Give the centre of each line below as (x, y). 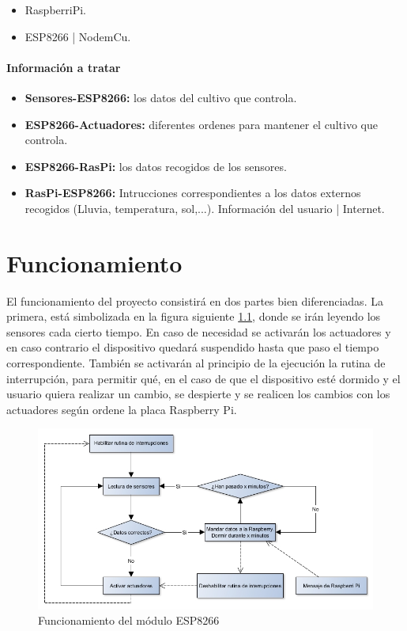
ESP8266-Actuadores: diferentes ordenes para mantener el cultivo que (201, 124)
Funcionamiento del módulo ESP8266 (129, 620)
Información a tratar (64, 67)
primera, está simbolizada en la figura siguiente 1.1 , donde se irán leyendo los (194, 316)
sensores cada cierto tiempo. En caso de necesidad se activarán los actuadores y (199, 331)
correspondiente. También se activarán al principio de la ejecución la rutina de (196, 363)
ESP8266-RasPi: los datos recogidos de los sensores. (156, 166)
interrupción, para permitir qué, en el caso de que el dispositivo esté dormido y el (203, 378)
